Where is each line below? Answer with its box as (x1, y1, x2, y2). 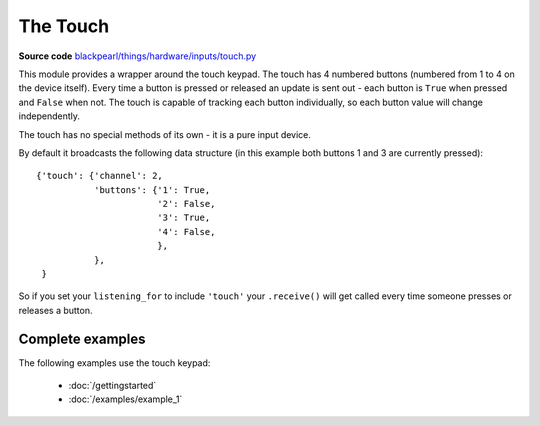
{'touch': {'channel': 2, (36, 170, 164, 182)
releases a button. (18, 304, 94, 316)
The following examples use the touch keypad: (18, 356, 211, 369)
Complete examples (18, 330, 146, 347)
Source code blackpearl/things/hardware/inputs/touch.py (18, 50, 257, 62)
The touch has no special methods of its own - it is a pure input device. (18, 128, 312, 140)
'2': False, (156, 198, 216, 210)
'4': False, (156, 226, 216, 237)
